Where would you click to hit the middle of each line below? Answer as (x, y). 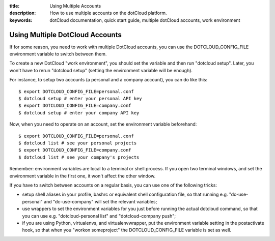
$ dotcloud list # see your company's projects (79, 157)
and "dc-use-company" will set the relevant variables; (100, 201)
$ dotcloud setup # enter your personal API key (80, 99)
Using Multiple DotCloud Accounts (65, 35)
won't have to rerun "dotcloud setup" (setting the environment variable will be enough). (101, 70)
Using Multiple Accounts (75, 6)
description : (23, 13)
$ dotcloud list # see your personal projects (78, 143)
